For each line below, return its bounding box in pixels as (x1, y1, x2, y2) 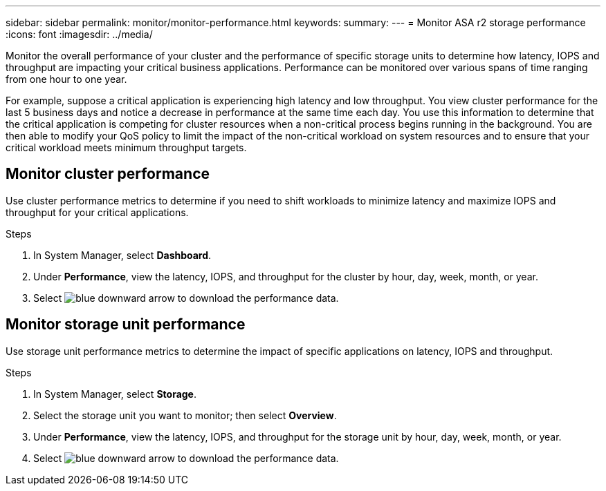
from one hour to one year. (6, 73, 127, 85)
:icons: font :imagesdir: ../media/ (6, 28, 153, 40)
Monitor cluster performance (6, 165, 210, 183)
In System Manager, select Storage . (33, 387, 197, 400)
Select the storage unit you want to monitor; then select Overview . (33, 409, 337, 421)
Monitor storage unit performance (6, 316, 246, 334)
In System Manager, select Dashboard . (33, 249, 212, 261)
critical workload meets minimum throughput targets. (6, 142, 247, 153)
